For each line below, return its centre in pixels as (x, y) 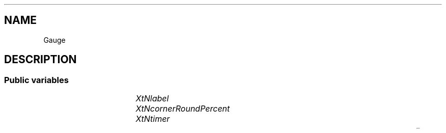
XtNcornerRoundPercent (183, 109)
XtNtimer (153, 119)
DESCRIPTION (40, 60)
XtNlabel (152, 99)
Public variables (36, 80)
